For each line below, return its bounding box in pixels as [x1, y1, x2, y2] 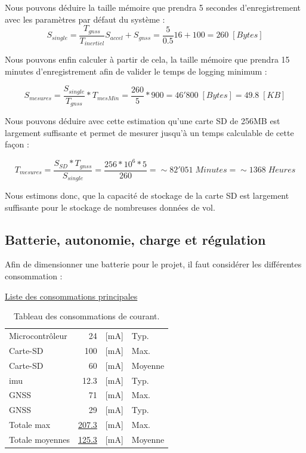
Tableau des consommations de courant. [13, 310, 160, 322]
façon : [5, 138, 29, 150]
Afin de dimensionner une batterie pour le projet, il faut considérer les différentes [5, 258, 302, 270]
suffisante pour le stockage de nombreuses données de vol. [5, 201, 215, 213]
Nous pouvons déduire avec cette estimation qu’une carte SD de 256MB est [5, 115, 280, 127]
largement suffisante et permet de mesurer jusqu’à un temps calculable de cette [5, 126, 294, 138]
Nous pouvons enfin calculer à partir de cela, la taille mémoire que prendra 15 [5, 53, 290, 66]
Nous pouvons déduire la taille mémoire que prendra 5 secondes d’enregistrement [5, 1, 301, 13]
